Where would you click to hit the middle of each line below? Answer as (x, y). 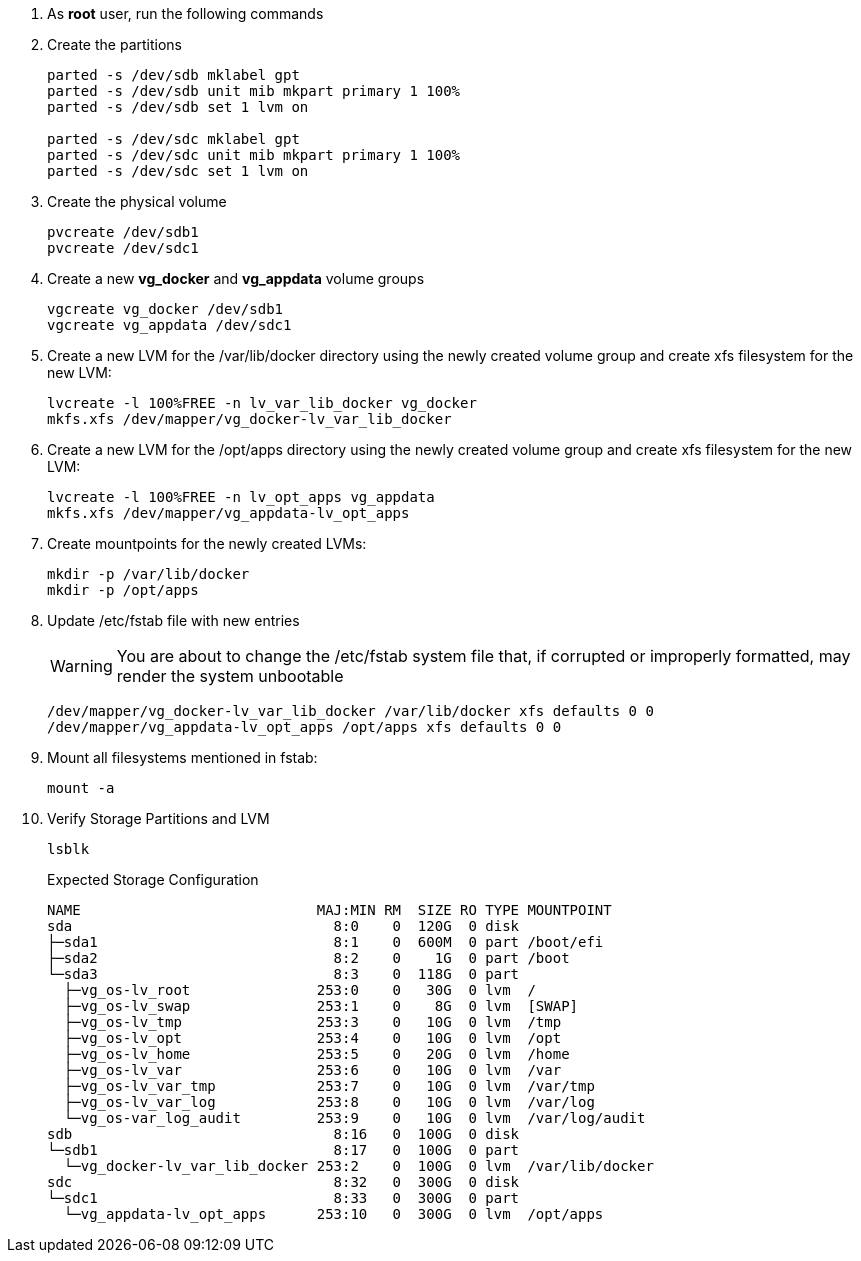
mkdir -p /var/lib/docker (148, 574)
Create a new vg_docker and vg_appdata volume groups (236, 278)
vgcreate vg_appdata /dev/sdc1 (169, 325)
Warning (81, 666)
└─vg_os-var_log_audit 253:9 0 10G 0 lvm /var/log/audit (354, 1118)
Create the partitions (114, 44)
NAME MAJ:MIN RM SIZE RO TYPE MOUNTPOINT (329, 910)
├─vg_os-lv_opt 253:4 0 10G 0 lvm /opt (312, 1038)
